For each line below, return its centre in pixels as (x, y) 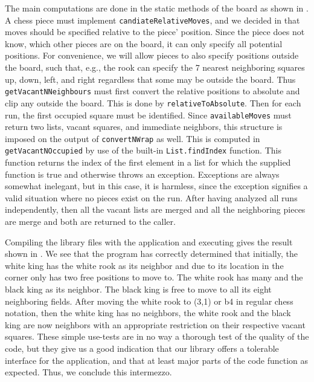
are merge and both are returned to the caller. (90, 222)
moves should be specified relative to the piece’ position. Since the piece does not (155, 32)
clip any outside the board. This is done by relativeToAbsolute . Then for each (153, 102)
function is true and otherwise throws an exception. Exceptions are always (142, 174)
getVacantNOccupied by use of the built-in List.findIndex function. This (143, 150)
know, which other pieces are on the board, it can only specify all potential (144, 43)
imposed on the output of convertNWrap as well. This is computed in (133, 138)
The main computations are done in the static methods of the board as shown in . (157, 8)
